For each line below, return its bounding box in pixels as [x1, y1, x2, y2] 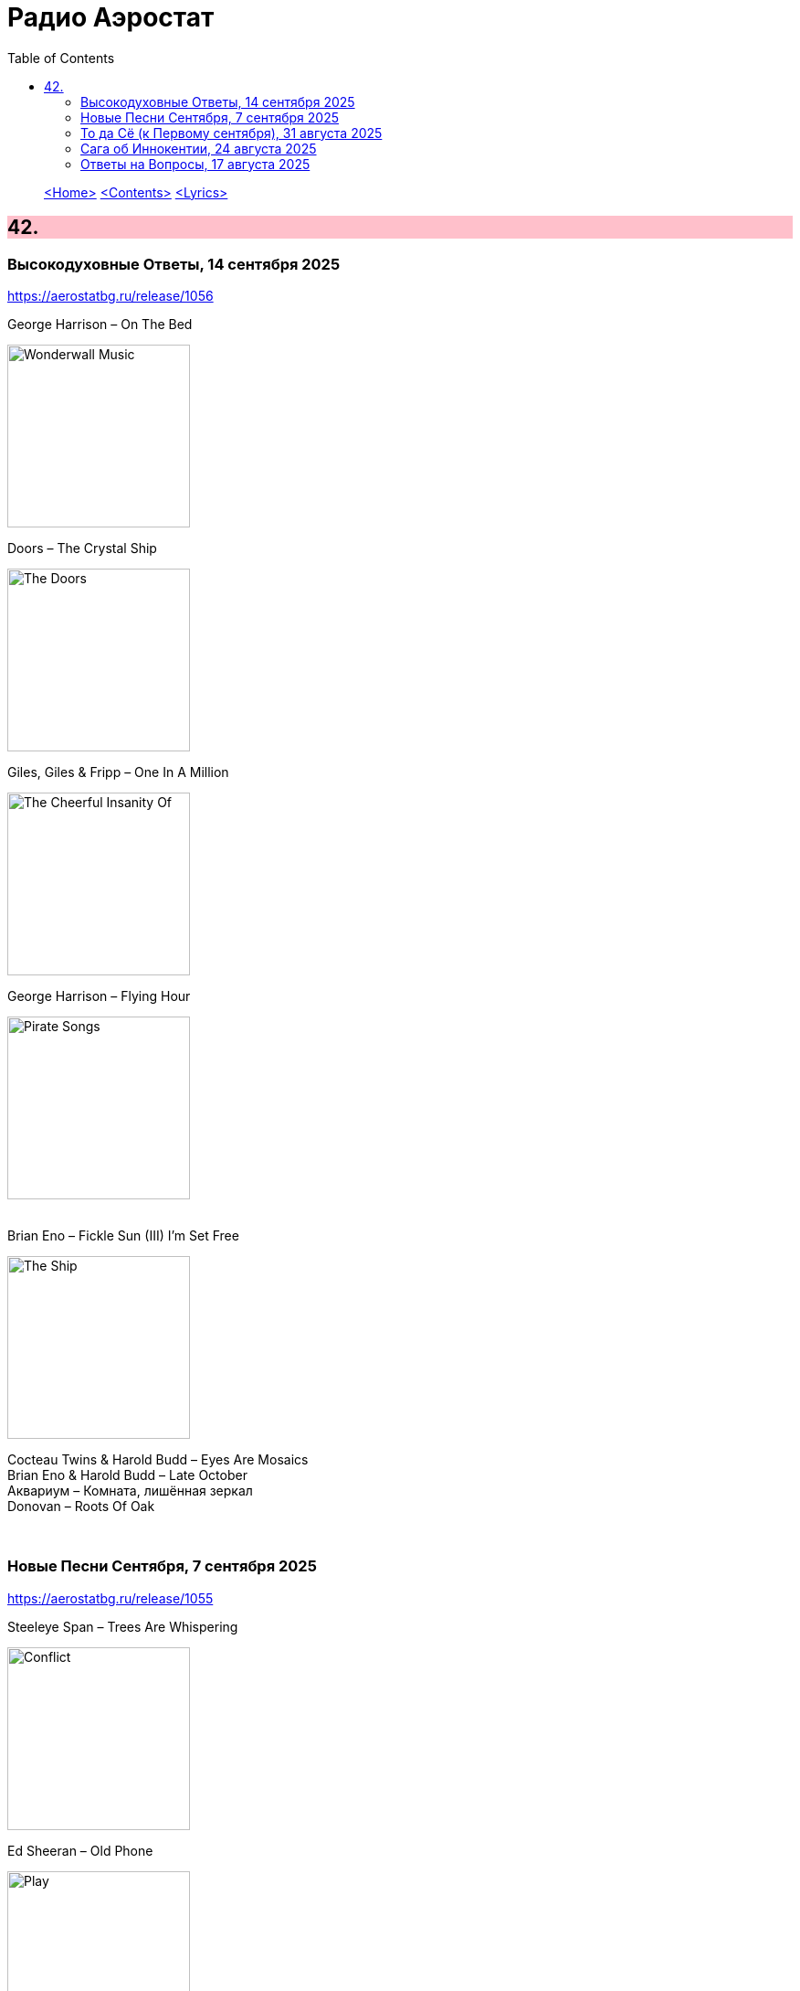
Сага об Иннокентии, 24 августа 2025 [80, 140, 317, 156]
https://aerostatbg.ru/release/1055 [7, 1590, 214, 1606]
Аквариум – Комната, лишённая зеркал [7, 1482, 253, 1498]
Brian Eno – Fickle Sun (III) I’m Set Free [7, 1227, 239, 1243]
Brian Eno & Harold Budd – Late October [7, 1466, 247, 1483]
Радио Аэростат [7, 2, 215, 33]
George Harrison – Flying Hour [7, 987, 191, 1004]
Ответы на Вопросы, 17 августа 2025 [80, 155, 311, 172]
